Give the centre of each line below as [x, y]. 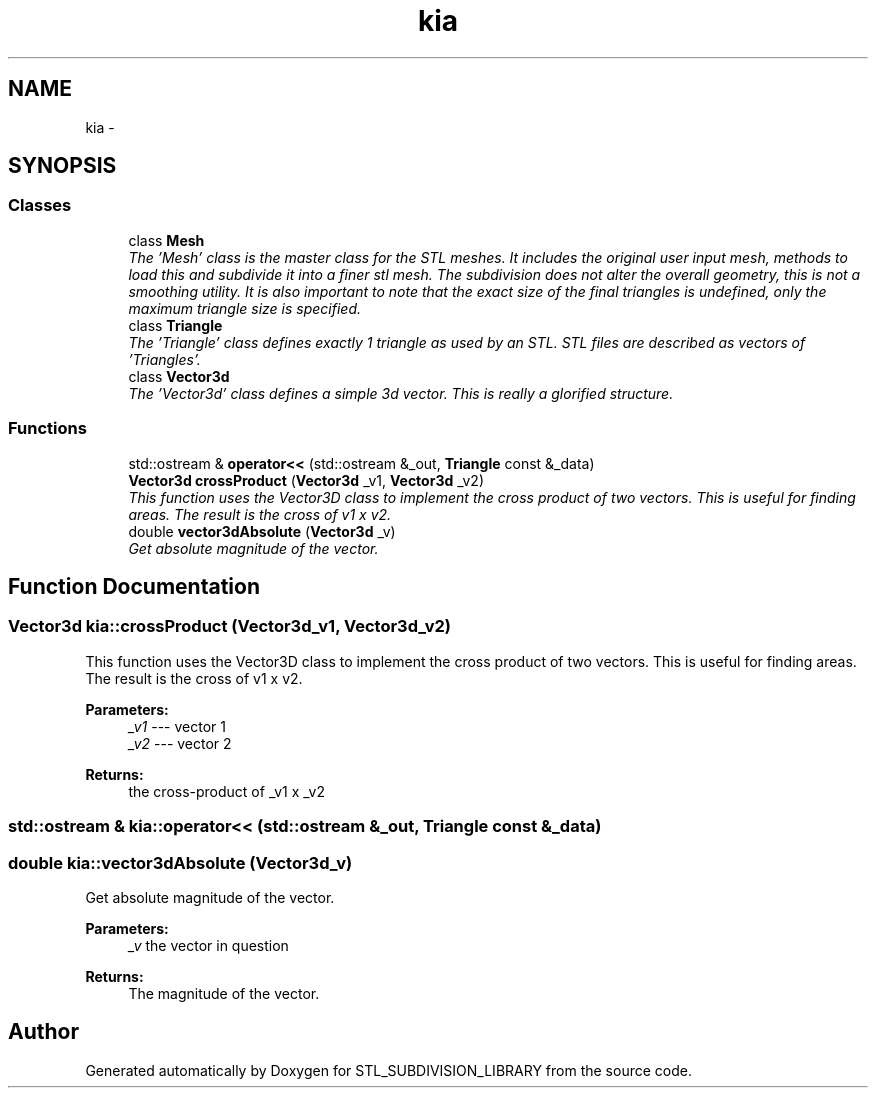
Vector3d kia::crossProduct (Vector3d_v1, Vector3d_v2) [230, 626]
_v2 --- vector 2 [180, 743]
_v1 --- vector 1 [177, 726]
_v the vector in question [208, 945]
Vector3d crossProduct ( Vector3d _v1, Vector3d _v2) [306, 480]
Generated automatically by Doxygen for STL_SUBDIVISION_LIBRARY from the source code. [388, 1070]
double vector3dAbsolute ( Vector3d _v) [262, 531]
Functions [47, 428]
